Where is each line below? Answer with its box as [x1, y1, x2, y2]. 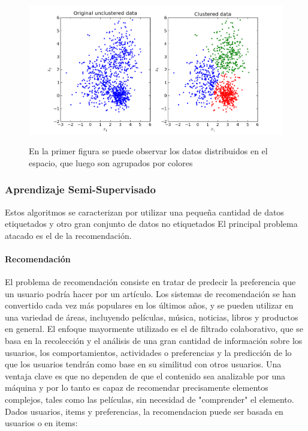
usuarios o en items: [5, 417, 78, 429]
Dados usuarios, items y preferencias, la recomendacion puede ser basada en [5, 405, 283, 417]
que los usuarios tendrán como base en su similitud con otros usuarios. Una [5, 358, 282, 370]
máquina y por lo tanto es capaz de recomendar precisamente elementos [5, 381, 268, 394]
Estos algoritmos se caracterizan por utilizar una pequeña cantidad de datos [5, 205, 284, 218]
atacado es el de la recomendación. [5, 229, 132, 241]
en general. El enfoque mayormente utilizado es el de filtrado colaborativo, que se [5, 322, 303, 335]
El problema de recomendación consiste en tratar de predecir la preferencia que [5, 276, 296, 288]
